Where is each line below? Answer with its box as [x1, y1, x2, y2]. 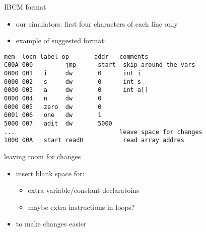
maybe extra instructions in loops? [28, 201, 135, 212]
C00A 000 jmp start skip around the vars [4, 61, 195, 69]
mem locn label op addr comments [4, 53, 149, 60]
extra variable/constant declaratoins [28, 185, 140, 195]
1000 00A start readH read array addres [4, 137, 184, 144]
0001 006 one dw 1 [4, 111, 102, 119]
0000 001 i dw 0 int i [4, 70, 142, 77]
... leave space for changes [4, 128, 202, 136]
